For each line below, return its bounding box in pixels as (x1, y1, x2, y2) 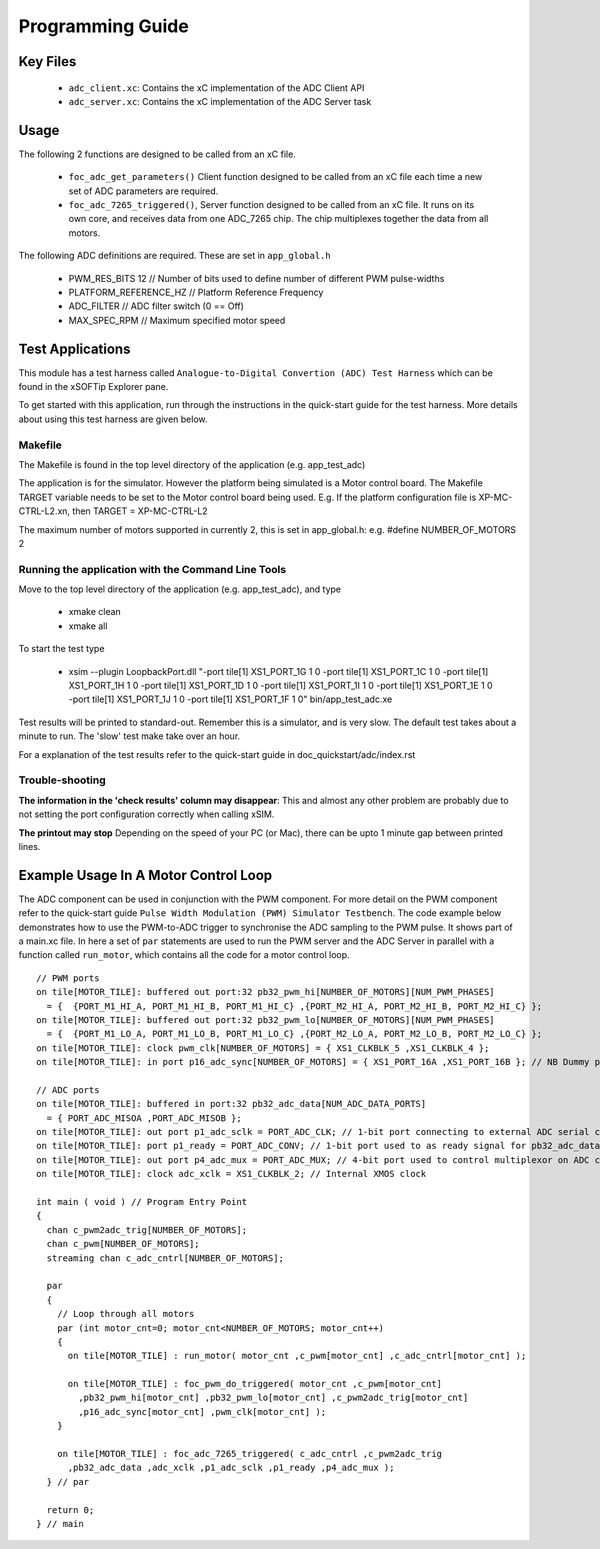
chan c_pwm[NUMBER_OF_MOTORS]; (46, 1238, 200, 1250)
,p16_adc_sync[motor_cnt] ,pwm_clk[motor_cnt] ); (78, 1406, 327, 1417)
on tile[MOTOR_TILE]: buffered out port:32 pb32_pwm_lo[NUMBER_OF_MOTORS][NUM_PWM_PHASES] (36, 1014, 495, 1025)
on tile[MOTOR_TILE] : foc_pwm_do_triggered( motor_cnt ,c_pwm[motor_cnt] (67, 1378, 443, 1390)
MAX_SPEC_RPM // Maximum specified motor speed (68, 314, 286, 326)
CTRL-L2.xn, (18, 505, 70, 517)
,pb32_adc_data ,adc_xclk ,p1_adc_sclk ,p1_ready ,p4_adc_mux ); (67, 1462, 395, 1474)
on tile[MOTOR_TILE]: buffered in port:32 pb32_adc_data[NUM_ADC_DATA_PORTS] (36, 1098, 427, 1110)
